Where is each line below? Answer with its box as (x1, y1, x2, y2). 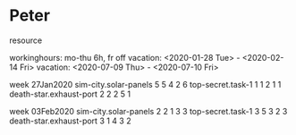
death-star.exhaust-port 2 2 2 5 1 (9, 89, 131, 99)
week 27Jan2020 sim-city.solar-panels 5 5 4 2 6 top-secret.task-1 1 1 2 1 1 (9, 79, 282, 89)
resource (9, 35, 43, 46)
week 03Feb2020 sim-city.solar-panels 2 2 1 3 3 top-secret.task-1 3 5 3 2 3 (9, 105, 288, 116)
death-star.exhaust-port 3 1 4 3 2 (9, 115, 131, 126)
